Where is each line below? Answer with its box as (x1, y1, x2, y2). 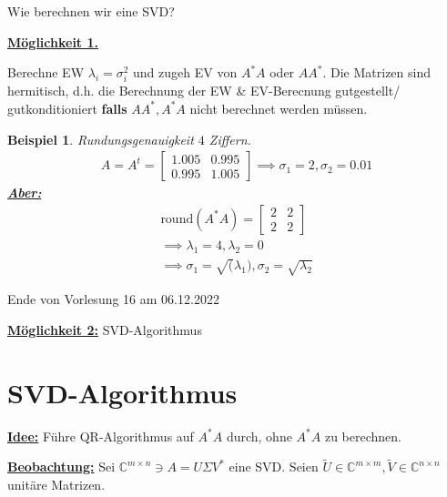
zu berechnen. (324, 426, 401, 445)
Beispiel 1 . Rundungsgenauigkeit (7, 129, 194, 148)
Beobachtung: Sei (7, 457, 116, 476)
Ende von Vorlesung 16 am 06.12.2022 (7, 289, 219, 309)
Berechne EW (7, 63, 85, 82)
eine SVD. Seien (229, 457, 319, 476)
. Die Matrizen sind (322, 63, 432, 82)
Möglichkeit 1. (7, 32, 99, 51)
